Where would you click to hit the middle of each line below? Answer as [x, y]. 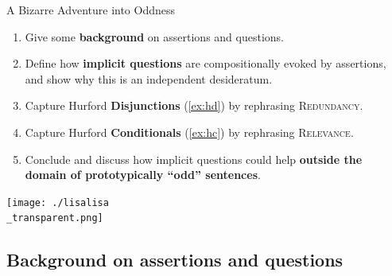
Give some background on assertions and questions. [154, 36]
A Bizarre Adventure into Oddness [91, 10]
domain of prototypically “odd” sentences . [143, 175]
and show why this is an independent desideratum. [149, 78]
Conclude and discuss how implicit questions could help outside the [194, 159]
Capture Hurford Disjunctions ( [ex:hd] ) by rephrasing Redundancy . [194, 105]
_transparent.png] [55, 218]
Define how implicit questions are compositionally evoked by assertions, [206, 63]
